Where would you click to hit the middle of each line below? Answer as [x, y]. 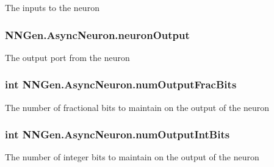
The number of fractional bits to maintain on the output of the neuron [137, 107]
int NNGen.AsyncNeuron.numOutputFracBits [121, 84]
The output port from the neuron [67, 57]
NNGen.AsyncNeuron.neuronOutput [97, 34]
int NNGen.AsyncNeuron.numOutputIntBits [117, 134]
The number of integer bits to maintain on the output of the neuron [132, 157]
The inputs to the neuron [52, 7]
